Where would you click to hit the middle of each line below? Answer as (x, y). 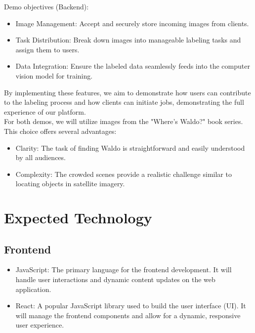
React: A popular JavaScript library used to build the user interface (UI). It (131, 306)
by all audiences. (41, 157)
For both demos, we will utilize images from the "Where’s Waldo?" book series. (124, 121)
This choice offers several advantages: (60, 131)
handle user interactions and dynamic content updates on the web (115, 279)
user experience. (40, 325)
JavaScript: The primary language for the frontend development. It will (124, 270)
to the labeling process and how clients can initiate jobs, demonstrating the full (124, 102)
